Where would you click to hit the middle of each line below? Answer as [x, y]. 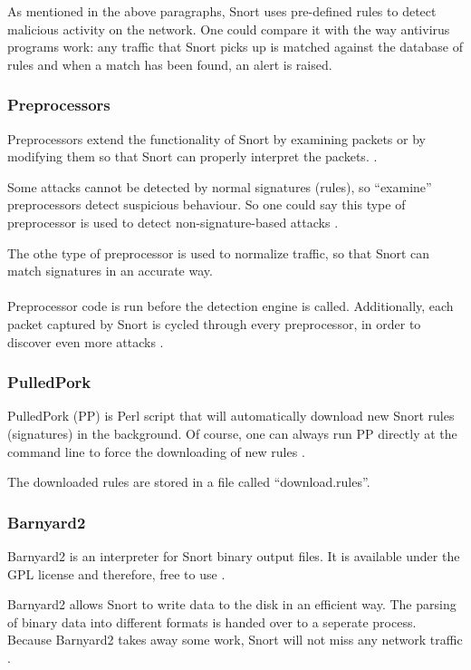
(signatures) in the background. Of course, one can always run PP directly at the [232, 433]
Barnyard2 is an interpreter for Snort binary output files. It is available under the [234, 555]
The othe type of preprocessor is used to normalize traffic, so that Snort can [219, 252]
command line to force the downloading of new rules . [156, 451]
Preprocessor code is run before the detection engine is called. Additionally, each [231, 306]
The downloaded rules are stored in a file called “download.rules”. [189, 482]
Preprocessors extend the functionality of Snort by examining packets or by [216, 138]
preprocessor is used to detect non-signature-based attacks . [173, 222]
